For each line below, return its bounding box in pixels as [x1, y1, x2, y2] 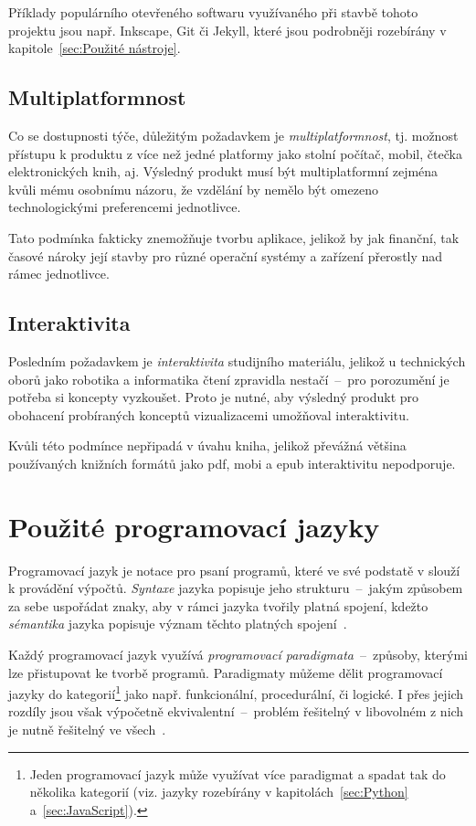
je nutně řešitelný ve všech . [8, 720, 166, 739]
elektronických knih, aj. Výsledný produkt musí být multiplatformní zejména [8, 162, 439, 181]
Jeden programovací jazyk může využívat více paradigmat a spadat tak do [29, 764, 446, 783]
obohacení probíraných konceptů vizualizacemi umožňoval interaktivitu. [8, 405, 409, 424]
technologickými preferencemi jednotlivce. [8, 197, 241, 217]
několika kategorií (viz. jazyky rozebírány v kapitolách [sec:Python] [29, 782, 408, 801]
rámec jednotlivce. [8, 264, 110, 283]
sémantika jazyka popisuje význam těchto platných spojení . [8, 614, 347, 633]
